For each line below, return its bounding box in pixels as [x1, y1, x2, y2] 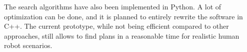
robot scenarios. [4, 40, 52, 51]
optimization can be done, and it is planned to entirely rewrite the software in [4, 11, 243, 21]
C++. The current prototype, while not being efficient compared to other [4, 21, 229, 31]
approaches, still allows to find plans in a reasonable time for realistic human [4, 30, 239, 41]
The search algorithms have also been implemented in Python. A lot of [4, 1, 221, 11]
